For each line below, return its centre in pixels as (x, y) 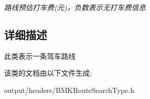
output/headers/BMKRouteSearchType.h (69, 90)
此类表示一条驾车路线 (40, 56)
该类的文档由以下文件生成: (48, 73)
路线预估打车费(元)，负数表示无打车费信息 (75, 7)
